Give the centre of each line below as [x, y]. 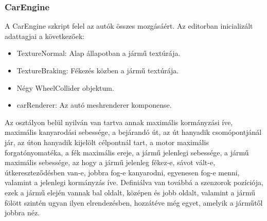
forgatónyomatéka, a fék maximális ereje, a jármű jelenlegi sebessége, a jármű [127, 152]
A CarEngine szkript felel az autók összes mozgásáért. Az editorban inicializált [129, 26]
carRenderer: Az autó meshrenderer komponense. [94, 105]
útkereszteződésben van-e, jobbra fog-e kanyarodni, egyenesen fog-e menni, [122, 172]
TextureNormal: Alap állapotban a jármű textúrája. [99, 53]
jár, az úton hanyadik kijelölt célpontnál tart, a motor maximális [107, 142]
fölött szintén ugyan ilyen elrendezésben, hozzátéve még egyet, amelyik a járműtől [134, 202]
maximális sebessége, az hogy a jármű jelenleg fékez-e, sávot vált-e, [110, 162]
